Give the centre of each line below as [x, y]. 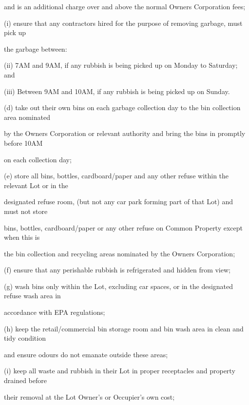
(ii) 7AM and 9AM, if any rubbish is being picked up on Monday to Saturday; [121, 65]
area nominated [27, 117]
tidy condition [25, 338]
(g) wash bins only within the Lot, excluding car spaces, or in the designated [119, 286]
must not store [26, 211]
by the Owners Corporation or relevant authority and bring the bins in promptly [125, 133]
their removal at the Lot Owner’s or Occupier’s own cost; [89, 396]
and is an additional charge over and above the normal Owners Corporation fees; [125, 6]
